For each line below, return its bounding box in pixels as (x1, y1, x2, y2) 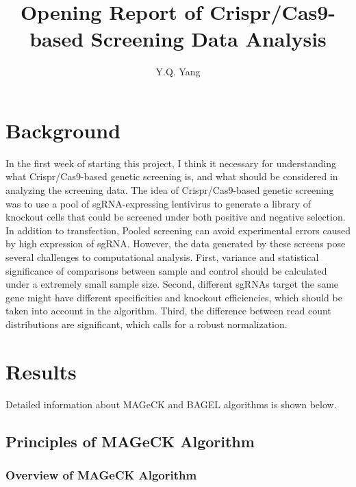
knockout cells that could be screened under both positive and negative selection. (5, 210, 346, 224)
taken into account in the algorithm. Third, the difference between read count (5, 303, 331, 318)
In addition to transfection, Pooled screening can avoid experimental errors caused (5, 223, 351, 237)
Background (5, 116, 121, 144)
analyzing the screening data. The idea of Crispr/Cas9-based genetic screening (5, 183, 334, 197)
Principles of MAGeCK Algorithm (5, 430, 255, 451)
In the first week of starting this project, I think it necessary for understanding (5, 155, 336, 170)
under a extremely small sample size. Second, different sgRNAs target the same (5, 277, 339, 291)
